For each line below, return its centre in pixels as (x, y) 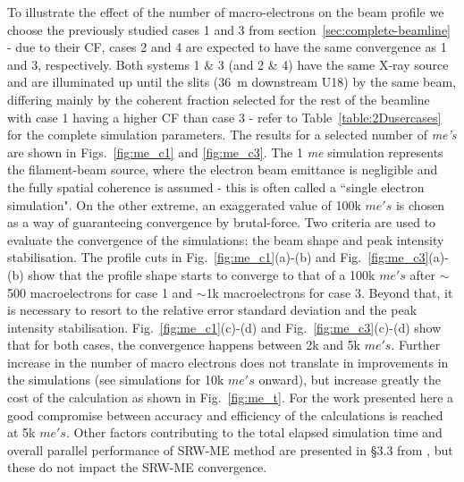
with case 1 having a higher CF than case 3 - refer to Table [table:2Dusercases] (224, 117)
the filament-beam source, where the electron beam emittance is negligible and (223, 169)
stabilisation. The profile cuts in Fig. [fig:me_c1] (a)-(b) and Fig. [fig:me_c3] (218, 257)
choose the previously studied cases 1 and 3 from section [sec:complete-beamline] (229, 29)
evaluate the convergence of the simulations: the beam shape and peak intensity (226, 239)
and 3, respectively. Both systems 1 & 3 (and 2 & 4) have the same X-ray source (228, 64)
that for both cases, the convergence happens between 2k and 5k (184, 345)
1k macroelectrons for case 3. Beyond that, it (329, 292)
